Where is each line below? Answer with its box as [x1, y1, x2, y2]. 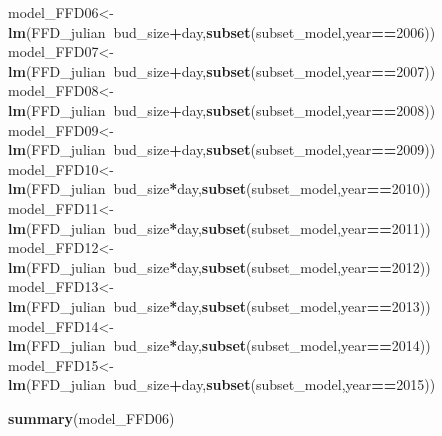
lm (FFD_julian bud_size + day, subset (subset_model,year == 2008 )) [8, 99, 436, 120]
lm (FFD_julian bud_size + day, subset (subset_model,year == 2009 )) [8, 139, 436, 160]
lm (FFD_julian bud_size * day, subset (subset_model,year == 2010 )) [8, 178, 431, 199]
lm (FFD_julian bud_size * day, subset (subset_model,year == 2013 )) [8, 295, 431, 316]
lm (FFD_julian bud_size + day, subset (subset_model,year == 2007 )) [8, 60, 436, 81]
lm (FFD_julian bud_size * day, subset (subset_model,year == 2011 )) [8, 217, 431, 238]
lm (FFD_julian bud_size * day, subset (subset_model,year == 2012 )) [8, 256, 431, 277]
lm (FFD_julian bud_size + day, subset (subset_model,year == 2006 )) [8, 21, 436, 42]
